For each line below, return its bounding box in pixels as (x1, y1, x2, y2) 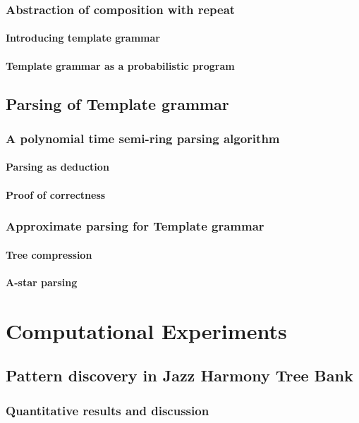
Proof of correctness (6, 187, 106, 202)
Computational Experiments (6, 316, 287, 345)
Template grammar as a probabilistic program (6, 58, 235, 73)
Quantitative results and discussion (6, 401, 209, 419)
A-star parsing (6, 274, 78, 289)
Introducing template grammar (6, 30, 160, 45)
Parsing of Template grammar (6, 92, 229, 114)
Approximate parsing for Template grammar (6, 217, 264, 235)
